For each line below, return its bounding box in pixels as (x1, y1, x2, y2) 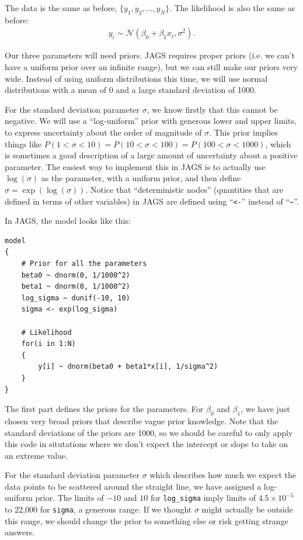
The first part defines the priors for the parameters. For (5, 403, 204, 415)
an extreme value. (5, 449, 68, 461)
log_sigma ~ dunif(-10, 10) (21, 293, 130, 302)
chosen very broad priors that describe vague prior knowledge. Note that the (5, 414, 278, 427)
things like (5, 137, 42, 150)
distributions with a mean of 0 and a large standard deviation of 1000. (5, 84, 256, 96)
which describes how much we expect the (149, 469, 296, 481)
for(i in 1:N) (21, 340, 76, 348)
